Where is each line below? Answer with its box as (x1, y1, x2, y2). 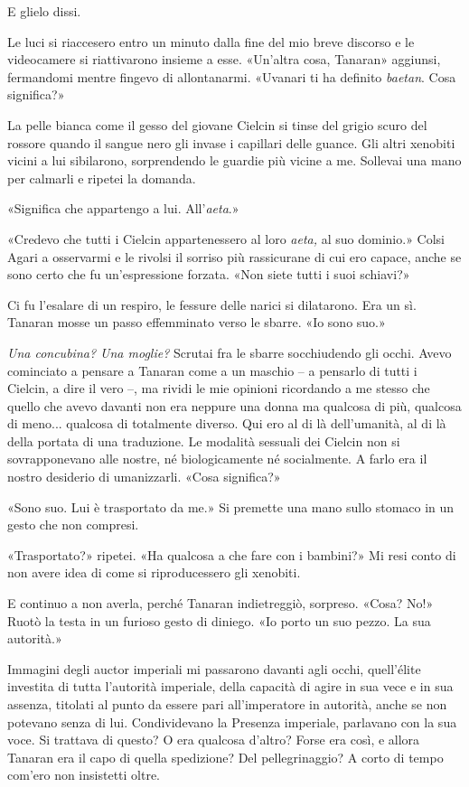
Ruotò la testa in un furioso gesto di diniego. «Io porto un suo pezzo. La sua (7, 611, 431, 630)
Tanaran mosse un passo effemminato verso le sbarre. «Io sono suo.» (7, 313, 386, 332)
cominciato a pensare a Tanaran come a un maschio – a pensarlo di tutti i (7, 361, 417, 379)
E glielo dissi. (7, 2, 81, 20)
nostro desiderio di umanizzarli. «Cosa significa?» (7, 467, 281, 486)
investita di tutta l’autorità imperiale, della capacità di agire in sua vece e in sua (7, 677, 454, 696)
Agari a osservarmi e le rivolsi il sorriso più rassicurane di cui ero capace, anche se (7, 247, 462, 266)
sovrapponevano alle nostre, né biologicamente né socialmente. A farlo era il (7, 449, 427, 468)
